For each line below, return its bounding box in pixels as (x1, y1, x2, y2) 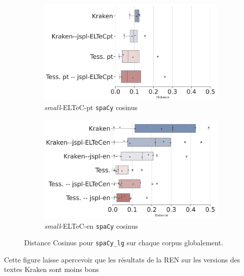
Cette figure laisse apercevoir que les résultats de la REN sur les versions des (4, 254, 240, 264)
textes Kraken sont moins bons (4, 264, 99, 274)
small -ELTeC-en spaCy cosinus (44, 220, 138, 231)
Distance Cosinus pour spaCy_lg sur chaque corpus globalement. (24, 237, 223, 248)
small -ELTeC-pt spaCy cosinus (44, 102, 138, 113)
